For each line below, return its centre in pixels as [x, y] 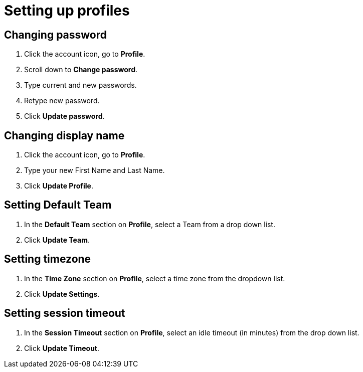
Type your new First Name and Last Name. [95, 170]
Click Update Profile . [59, 186]
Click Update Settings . [62, 294]
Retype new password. [62, 101]
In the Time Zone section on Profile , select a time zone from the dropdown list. [155, 278]
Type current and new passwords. [80, 85]
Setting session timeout [65, 313]
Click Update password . [64, 116]
